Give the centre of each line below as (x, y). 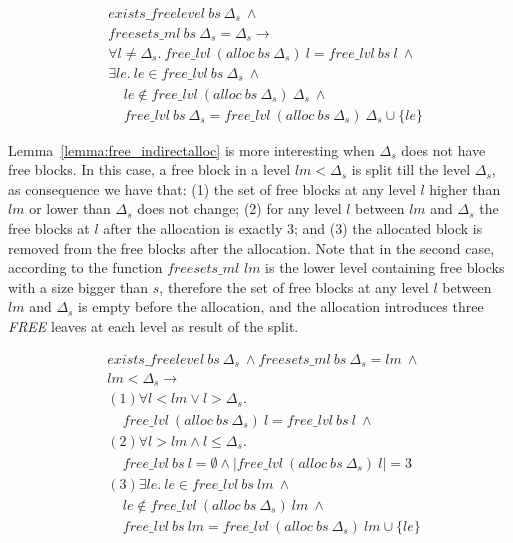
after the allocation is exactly (193, 227)
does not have (443, 149)
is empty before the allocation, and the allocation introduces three (281, 306)
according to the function (85, 267)
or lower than (70, 208)
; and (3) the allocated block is (388, 227)
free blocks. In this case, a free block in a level (149, 169)
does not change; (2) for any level (239, 208)
